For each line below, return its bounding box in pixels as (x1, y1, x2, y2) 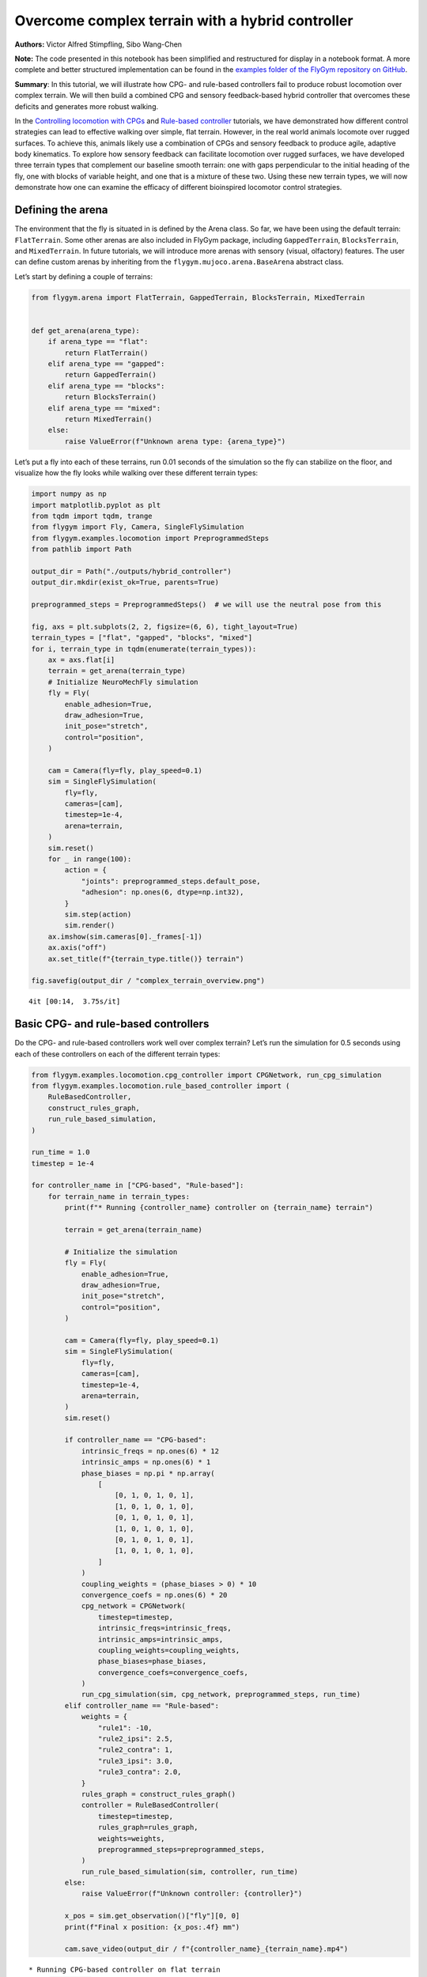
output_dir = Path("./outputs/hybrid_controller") (31, 566, 232, 576)
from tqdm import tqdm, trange (31, 511, 153, 520)
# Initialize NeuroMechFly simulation (47, 677, 198, 686)
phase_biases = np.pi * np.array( (81, 1469, 215, 1478)
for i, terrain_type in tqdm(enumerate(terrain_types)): (31, 645, 257, 653)
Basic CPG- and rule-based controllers (14, 1017, 210, 1031)
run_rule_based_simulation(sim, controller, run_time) (81, 1867, 299, 1876)
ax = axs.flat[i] (47, 655, 115, 664)
